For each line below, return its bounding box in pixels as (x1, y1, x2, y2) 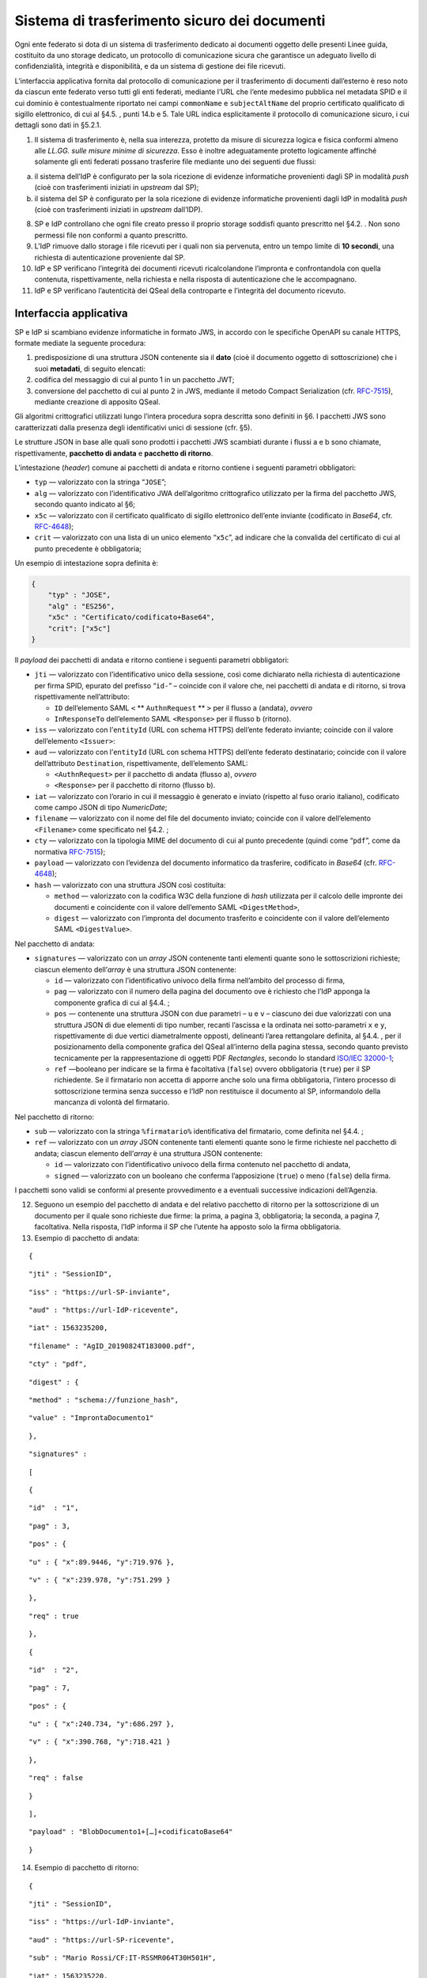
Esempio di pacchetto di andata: (34, 1233, 140, 1242)
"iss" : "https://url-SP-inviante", (28, 1287, 171, 1297)
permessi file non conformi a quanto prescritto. (34, 230, 188, 240)
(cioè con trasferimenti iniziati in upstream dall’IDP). (34, 205, 203, 214)
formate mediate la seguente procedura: (14, 339, 146, 348)
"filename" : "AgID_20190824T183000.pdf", (28, 1341, 196, 1351)
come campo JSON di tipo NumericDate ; (34, 803, 168, 813)
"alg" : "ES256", (47, 601, 115, 611)
